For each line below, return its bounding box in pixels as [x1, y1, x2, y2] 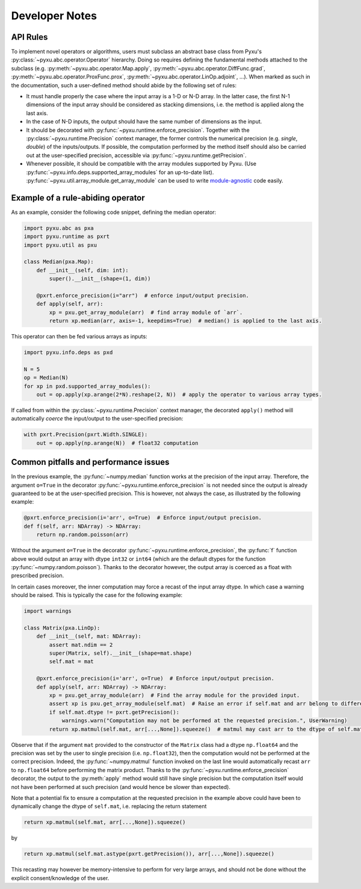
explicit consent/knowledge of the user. [11, 874, 110, 882]
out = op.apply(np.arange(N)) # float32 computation [36, 440, 199, 446]
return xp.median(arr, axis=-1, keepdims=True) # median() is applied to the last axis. [49, 317, 322, 325]
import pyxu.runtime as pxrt [23, 233, 110, 240]
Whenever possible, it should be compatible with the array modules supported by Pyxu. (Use [26, 160, 257, 167]
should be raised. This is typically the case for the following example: [11, 591, 183, 599]
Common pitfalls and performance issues [11, 457, 170, 467]
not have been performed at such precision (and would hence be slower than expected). [11, 783, 231, 790]
